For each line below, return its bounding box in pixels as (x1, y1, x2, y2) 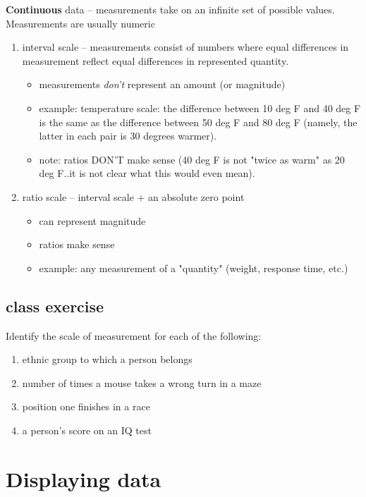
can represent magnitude (39, 213, 146, 228)
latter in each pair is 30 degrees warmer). (39, 128, 217, 143)
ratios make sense (39, 237, 115, 252)
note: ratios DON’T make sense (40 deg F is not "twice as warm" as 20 (39, 152, 345, 166)
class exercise (6, 295, 104, 317)
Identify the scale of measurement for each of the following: (6, 328, 262, 343)
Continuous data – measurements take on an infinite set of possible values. (6, 2, 335, 16)
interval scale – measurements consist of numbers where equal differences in (22, 39, 349, 54)
